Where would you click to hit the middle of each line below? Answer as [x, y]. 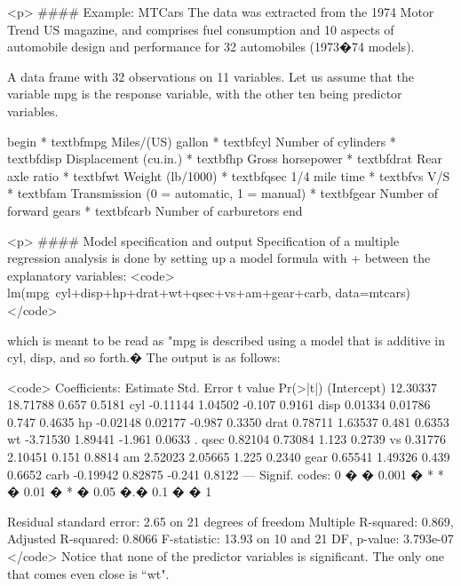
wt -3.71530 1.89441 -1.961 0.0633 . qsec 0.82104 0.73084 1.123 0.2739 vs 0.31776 [227, 439]
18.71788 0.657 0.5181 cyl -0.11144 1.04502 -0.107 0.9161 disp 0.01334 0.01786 [219, 404]
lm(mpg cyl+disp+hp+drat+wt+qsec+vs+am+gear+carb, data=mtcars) [209, 293]
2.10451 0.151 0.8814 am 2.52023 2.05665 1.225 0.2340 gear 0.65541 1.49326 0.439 [229, 457]
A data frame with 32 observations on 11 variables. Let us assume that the [211, 76]
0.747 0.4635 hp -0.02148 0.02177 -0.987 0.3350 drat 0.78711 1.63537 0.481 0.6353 [228, 421]
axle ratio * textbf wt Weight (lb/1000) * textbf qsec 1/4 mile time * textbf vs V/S [229, 175]
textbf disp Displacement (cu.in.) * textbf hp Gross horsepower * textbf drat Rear [225, 158]
